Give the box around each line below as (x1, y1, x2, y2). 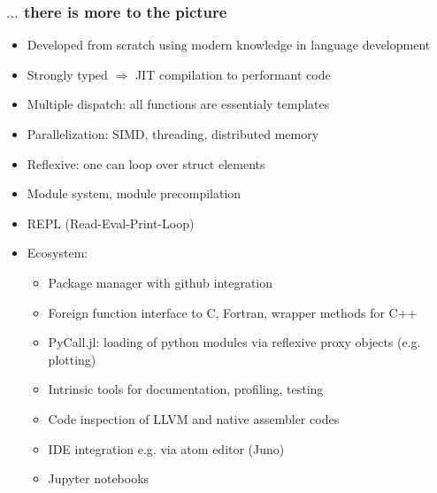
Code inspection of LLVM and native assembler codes (48, 409, 340, 428)
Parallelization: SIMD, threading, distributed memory (27, 125, 319, 143)
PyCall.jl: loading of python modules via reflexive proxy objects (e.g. (48, 333, 421, 351)
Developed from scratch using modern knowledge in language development (27, 35, 431, 54)
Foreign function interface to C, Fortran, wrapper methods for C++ (48, 303, 418, 321)
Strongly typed (27, 65, 108, 83)
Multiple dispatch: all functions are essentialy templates (27, 95, 330, 113)
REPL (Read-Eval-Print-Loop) (27, 213, 195, 232)
